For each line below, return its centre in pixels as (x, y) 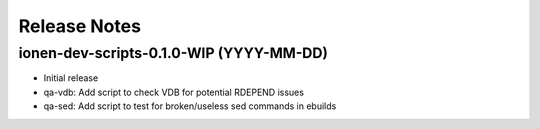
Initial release (71, 78)
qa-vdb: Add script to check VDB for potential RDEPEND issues (174, 92)
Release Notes (80, 26)
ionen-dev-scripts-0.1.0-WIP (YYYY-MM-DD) (173, 53)
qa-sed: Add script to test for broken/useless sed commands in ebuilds (190, 106)
